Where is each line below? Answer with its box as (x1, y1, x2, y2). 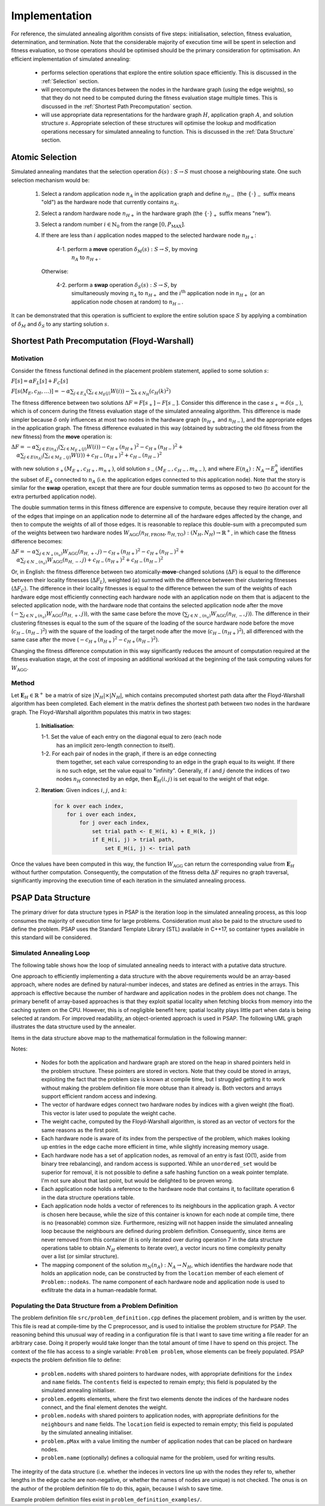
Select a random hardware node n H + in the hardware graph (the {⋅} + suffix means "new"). (41, 210, 272, 218)
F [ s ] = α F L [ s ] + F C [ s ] (11, 378, 69, 386)
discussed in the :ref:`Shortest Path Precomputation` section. (41, 102, 193, 110)
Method (11, 679, 35, 687)
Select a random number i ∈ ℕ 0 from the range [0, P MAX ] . (41, 220, 186, 229)
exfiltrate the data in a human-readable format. (41, 1287, 158, 1294)
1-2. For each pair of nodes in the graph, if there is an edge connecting (41, 750, 217, 757)
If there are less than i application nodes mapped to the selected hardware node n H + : (41, 232, 257, 240)
